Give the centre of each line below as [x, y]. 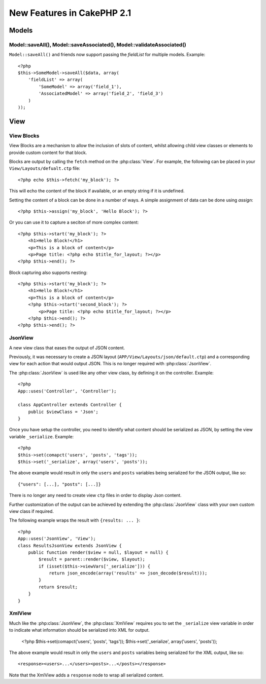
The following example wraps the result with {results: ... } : [75, 520]
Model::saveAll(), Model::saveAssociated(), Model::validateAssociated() [98, 44]
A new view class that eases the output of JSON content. [67, 347]
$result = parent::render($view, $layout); [92, 559]
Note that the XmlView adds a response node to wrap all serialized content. [86, 675]
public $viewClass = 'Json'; [63, 412]
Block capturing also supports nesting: [48, 272]
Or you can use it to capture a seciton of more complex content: [74, 223]
